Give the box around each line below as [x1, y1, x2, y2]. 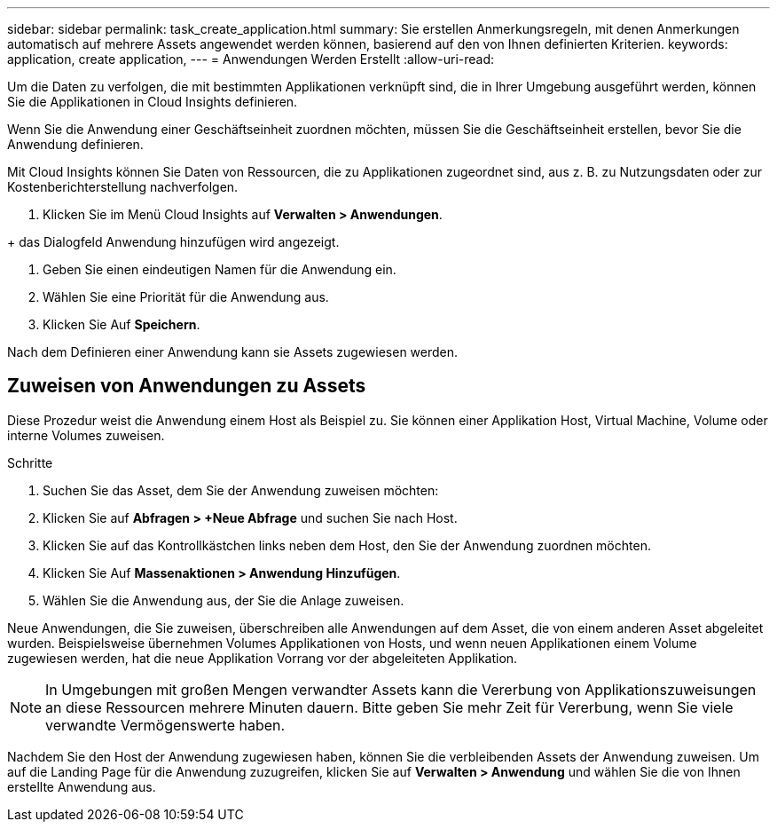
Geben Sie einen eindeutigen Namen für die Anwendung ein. [43, 262, 396, 277]
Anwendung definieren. [7, 137, 144, 152]
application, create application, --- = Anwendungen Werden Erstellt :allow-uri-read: [7, 51, 495, 67]
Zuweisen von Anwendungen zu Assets [7, 375, 366, 398]
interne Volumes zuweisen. [7, 427, 165, 443]
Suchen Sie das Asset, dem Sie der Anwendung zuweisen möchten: [43, 482, 439, 498]
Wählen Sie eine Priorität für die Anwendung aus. [43, 289, 329, 304]
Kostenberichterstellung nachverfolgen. [7, 179, 239, 194]
